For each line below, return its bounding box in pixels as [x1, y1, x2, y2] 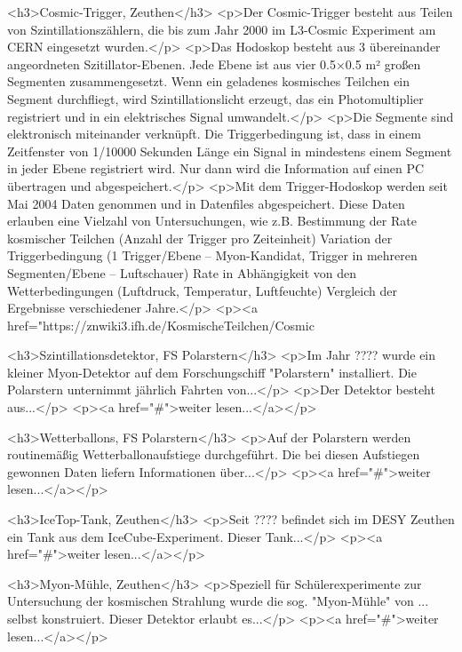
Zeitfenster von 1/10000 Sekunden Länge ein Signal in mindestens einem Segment [7, 141, 452, 160]
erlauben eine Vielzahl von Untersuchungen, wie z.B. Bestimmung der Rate [7, 211, 417, 230]
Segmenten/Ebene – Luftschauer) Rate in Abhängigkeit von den [7, 263, 357, 282]
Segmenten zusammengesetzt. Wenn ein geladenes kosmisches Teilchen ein [7, 72, 410, 91]
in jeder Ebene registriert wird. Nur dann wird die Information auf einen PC [7, 159, 425, 178]
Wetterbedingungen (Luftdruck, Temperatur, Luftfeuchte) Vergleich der [7, 281, 397, 299]
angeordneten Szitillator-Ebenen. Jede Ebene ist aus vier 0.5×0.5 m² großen [7, 54, 421, 73]
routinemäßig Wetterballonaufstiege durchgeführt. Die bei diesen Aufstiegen [7, 445, 420, 464]
